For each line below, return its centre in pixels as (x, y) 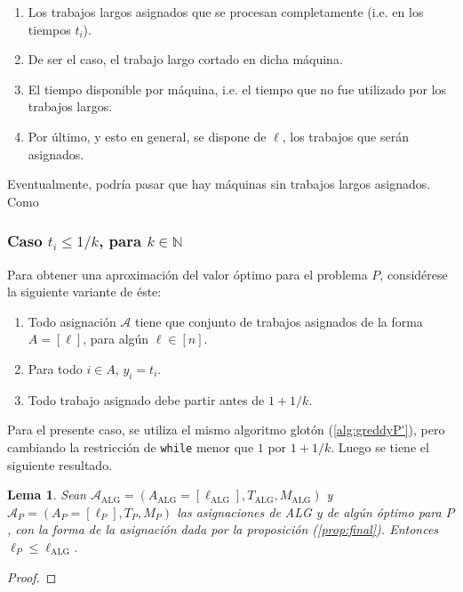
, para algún (116, 339)
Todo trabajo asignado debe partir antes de (146, 399)
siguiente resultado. (60, 464)
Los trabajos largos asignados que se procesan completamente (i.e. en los (226, 12)
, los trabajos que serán (345, 136)
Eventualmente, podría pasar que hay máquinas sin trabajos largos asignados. (219, 184)
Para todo (55, 369)
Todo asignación (72, 321)
